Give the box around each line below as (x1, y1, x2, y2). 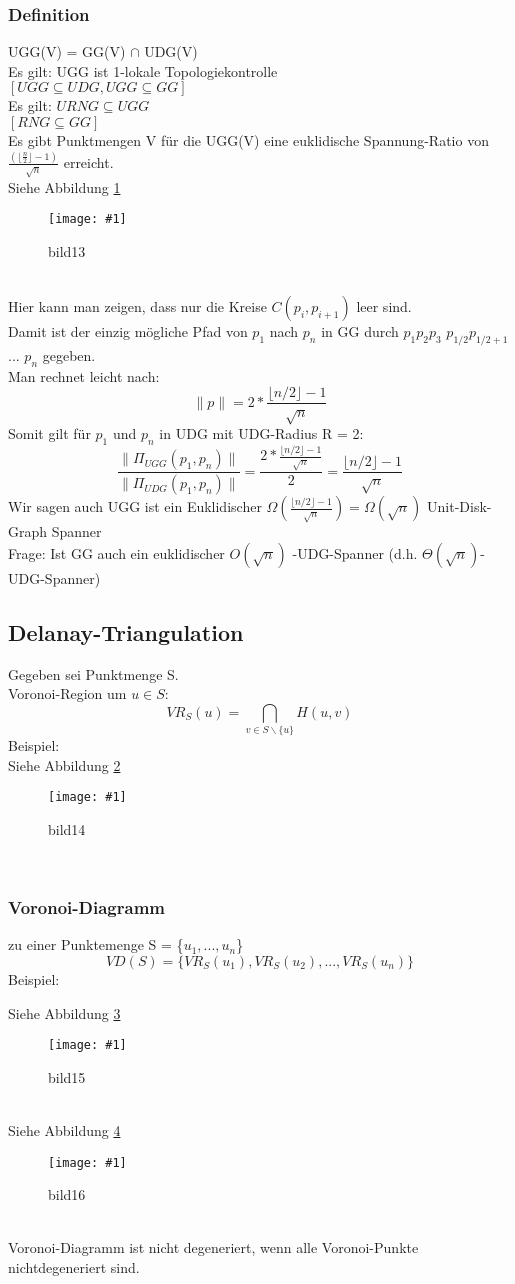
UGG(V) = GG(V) (8, 41, 126, 62)
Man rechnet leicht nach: (8, 365, 160, 386)
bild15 (48, 1066, 86, 1087)
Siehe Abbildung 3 (8, 1002, 121, 1023)
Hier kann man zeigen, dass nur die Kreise (8, 296, 267, 317)
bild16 (48, 1184, 86, 1205)
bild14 (48, 819, 86, 839)
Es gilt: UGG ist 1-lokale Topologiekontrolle (8, 60, 278, 81)
